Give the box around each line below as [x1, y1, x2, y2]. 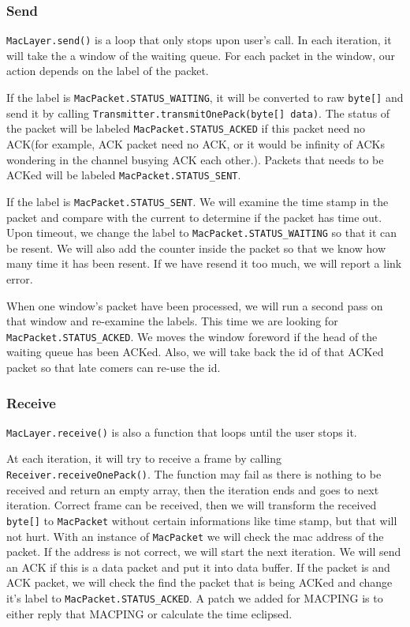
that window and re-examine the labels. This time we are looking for [6, 313, 338, 329]
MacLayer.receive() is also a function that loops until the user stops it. [6, 423, 357, 440]
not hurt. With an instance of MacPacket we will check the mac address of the [6, 528, 384, 544]
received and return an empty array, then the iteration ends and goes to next [6, 481, 379, 497]
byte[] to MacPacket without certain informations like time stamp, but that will [6, 512, 397, 528]
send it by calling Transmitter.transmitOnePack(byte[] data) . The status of [6, 104, 390, 121]
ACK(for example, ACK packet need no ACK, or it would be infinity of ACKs [6, 136, 386, 152]
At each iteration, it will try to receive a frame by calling [6, 450, 281, 467]
